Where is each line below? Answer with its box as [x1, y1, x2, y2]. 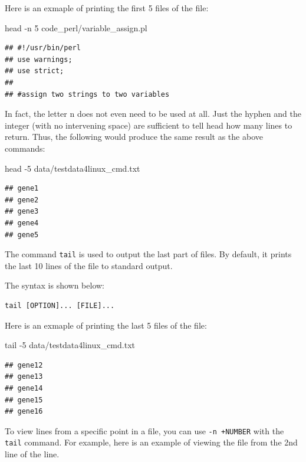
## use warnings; [5, 55, 73, 64]
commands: [5, 142, 45, 154]
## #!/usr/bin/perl [5, 44, 81, 53]
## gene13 [5, 372, 43, 381]
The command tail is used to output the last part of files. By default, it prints [5, 248, 292, 260]
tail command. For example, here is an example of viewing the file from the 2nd [5, 436, 298, 448]
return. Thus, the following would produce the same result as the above [5, 130, 263, 143]
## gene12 [5, 361, 43, 369]
